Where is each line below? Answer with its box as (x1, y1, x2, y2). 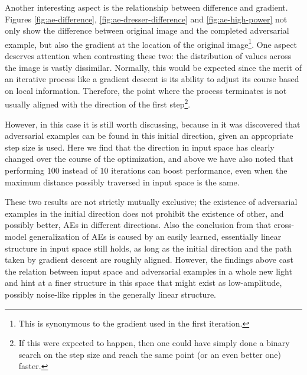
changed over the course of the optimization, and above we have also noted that (5, 152, 294, 165)
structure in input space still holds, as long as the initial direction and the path (5, 242, 292, 254)
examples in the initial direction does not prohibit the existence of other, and (5, 207, 284, 219)
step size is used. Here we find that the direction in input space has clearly (5, 141, 275, 153)
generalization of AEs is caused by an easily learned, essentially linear (29, 230, 282, 242)
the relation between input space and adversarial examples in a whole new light (5, 265, 292, 277)
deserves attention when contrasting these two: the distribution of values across (5, 50, 292, 62)
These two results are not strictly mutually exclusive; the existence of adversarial (5, 195, 298, 208)
